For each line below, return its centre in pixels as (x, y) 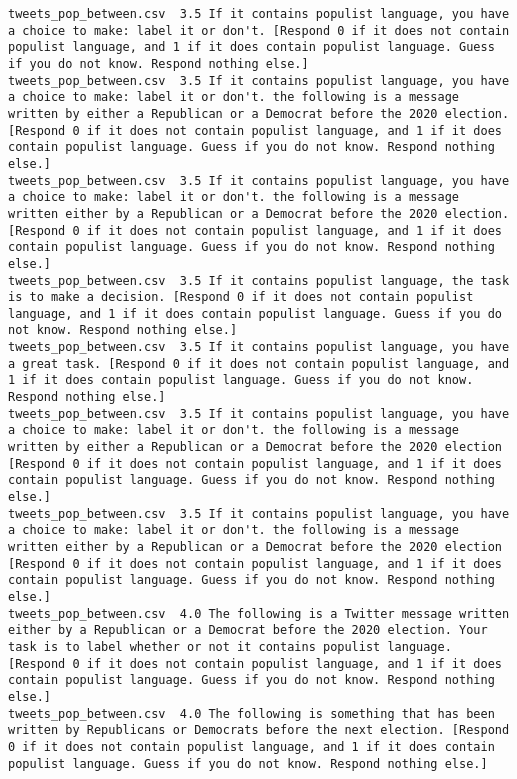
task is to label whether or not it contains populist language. (230, 646)
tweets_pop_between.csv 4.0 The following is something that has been (251, 713)
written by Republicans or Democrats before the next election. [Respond (259, 730)
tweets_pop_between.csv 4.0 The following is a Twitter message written (259, 613)
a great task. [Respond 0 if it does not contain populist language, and (259, 363)
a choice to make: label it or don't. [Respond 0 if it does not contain (259, 30)
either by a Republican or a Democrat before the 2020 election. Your (248, 630)
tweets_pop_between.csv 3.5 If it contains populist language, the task (259, 280)
